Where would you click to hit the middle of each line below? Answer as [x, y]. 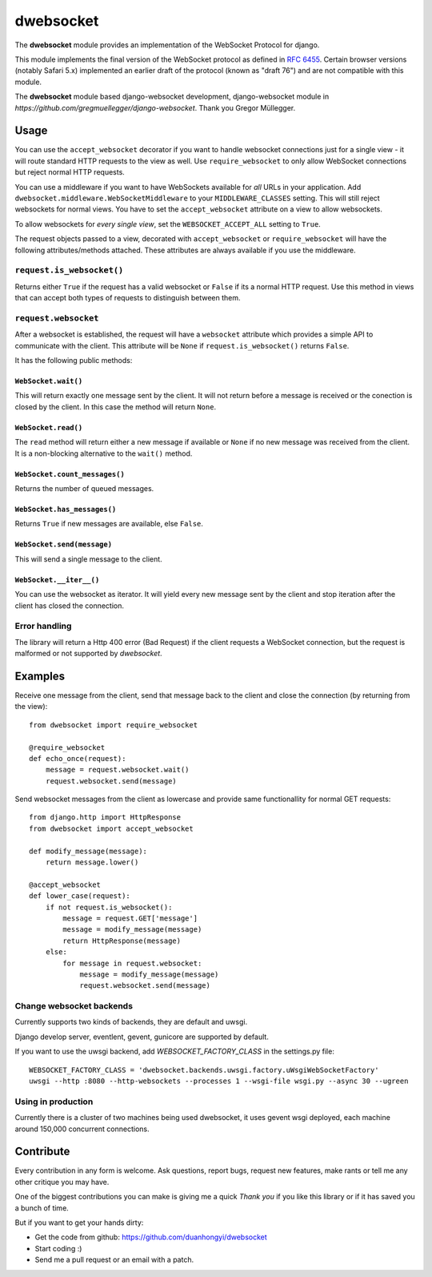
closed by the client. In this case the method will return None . [115, 407]
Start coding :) [58, 1248]
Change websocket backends [74, 1006]
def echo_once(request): [78, 758]
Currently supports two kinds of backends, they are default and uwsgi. [131, 1022]
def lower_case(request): [80, 896]
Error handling [43, 626]
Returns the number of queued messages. [84, 488]
